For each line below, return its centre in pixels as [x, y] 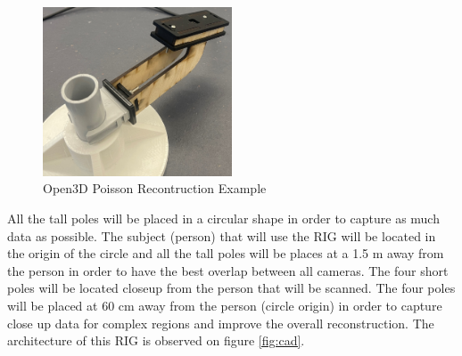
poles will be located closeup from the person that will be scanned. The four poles [231, 288]
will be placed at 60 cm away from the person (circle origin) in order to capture [225, 305]
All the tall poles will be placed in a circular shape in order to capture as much [223, 218]
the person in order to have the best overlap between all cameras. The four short [228, 270]
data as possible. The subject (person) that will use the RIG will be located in [222, 235]
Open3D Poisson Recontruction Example [155, 188]
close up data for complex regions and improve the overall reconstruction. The [221, 323]
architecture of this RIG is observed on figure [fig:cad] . [156, 340]
